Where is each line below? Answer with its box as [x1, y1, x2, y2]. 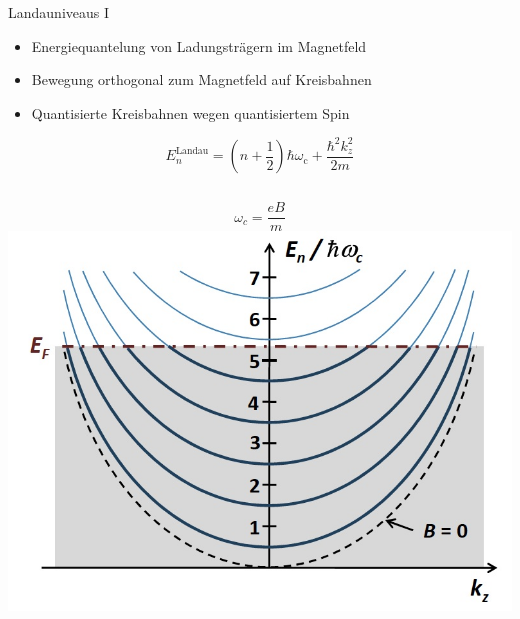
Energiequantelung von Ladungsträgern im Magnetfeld [31, 35, 367, 56]
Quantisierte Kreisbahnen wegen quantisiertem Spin [31, 102, 350, 123]
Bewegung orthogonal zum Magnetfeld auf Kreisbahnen [31, 69, 372, 90]
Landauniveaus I [8, 2, 110, 22]
